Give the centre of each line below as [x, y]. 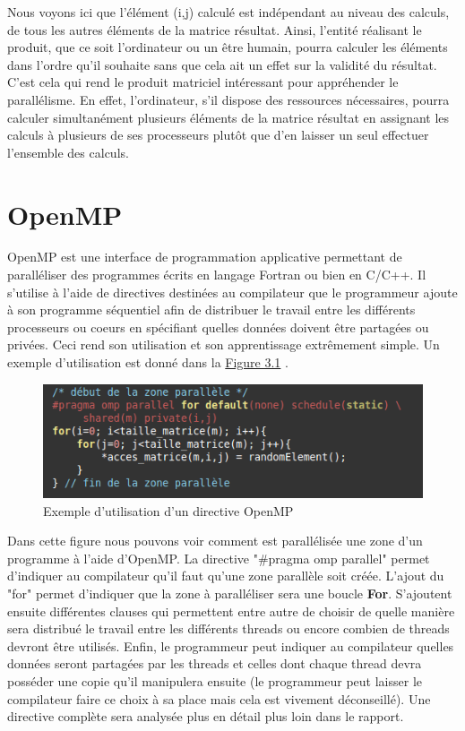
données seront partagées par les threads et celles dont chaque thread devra [215, 663]
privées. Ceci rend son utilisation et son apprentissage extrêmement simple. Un [224, 344]
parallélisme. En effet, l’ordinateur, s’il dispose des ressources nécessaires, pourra [228, 99]
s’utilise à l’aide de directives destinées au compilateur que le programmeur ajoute [232, 292]
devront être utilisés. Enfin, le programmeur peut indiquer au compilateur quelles [231, 645]
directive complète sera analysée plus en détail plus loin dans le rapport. [206, 716]
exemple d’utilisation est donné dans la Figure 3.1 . [148, 362]
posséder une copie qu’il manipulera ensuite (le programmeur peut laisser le [215, 680]
